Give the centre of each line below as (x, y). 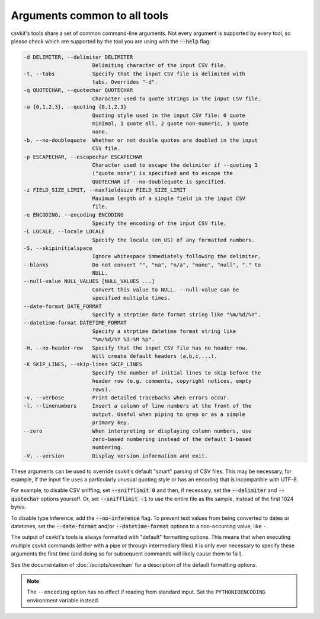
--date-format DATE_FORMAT (63, 306)
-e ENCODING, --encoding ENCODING (73, 215)
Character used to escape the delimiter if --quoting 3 (175, 165)
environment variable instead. (63, 600)
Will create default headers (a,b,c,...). (155, 356)
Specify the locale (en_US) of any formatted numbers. (173, 240)
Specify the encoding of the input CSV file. (159, 223)
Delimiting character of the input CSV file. (159, 66)
